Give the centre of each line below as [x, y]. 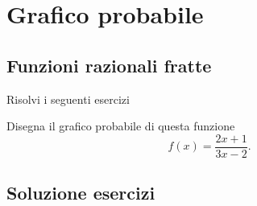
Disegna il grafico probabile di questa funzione [121, 126]
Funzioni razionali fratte [109, 65]
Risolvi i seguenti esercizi [68, 99]
